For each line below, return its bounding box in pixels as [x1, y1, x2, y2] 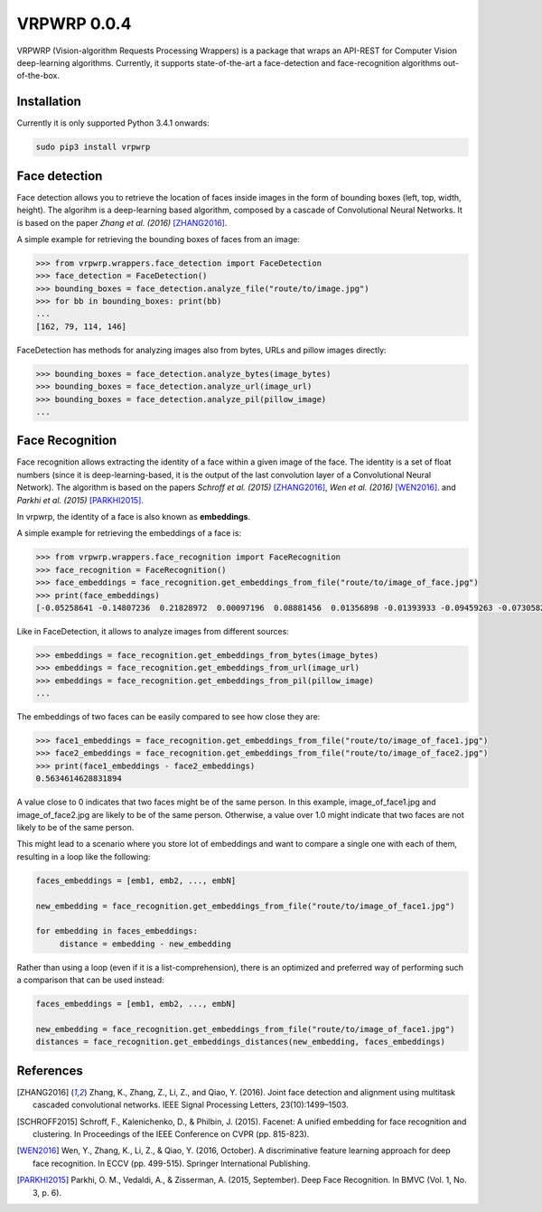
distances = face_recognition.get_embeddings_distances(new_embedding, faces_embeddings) [35, 1037, 446, 1048]
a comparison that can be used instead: [16, 974, 164, 985]
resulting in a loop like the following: [16, 850, 151, 862]
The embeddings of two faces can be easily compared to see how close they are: [16, 711, 321, 722]
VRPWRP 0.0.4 [16, 14, 132, 33]
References [16, 1063, 83, 1078]
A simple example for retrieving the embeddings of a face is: [16, 528, 242, 539]
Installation [16, 94, 81, 109]
